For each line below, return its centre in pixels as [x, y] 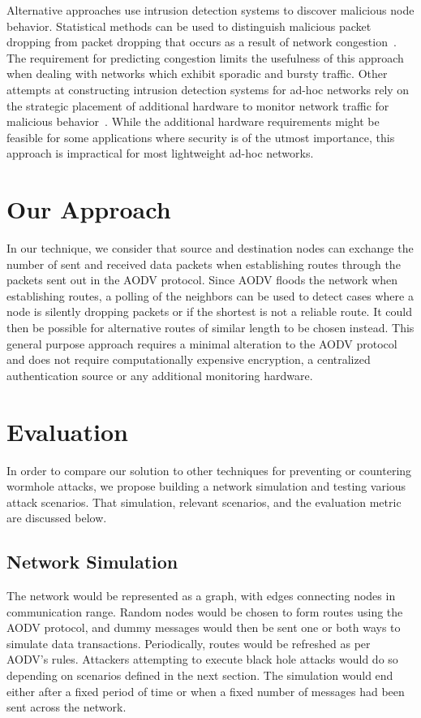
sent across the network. [67, 707]
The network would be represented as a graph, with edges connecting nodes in [201, 596]
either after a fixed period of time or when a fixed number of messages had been [206, 691]
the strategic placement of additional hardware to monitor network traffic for [198, 105]
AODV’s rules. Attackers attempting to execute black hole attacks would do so [202, 659]
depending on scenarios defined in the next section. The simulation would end [200, 675]
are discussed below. [57, 518]
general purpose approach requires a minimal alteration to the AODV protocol [202, 343]
